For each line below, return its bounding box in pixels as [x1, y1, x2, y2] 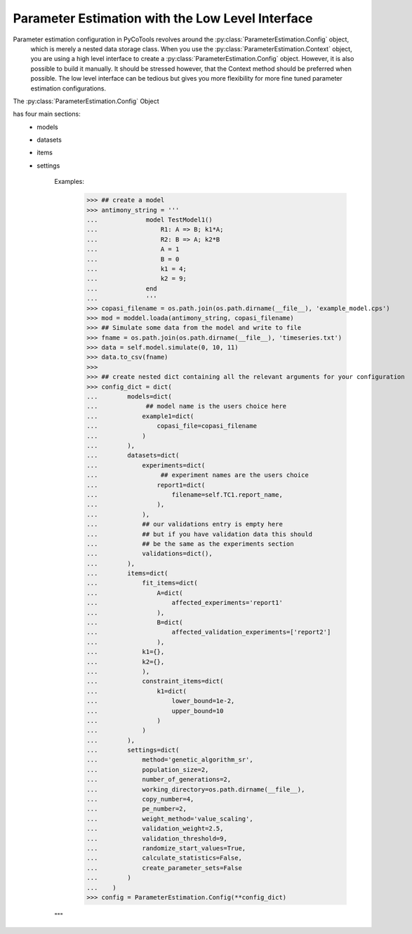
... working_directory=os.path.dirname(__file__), [86, 785, 305, 793]
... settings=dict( [86, 746, 180, 754]
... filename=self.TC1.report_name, [86, 491, 284, 498]
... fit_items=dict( [86, 579, 198, 587]
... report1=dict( [86, 481, 206, 489]
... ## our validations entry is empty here [86, 520, 284, 528]
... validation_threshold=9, [86, 834, 227, 842]
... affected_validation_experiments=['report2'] [86, 628, 331, 636]
